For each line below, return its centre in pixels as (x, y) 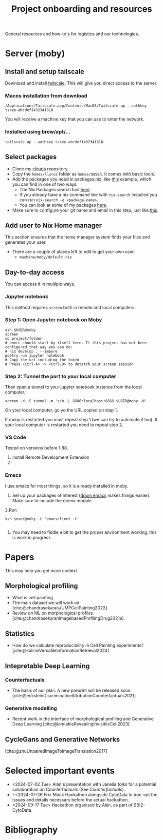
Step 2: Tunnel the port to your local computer (61, 376)
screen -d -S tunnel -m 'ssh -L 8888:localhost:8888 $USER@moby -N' (76, 401)
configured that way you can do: (39, 347)
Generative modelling (31, 708)
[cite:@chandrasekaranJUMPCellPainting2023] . (60, 608)
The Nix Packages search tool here (54, 189)
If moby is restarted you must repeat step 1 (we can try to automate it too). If (81, 420)
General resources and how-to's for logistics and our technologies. (72, 34)
